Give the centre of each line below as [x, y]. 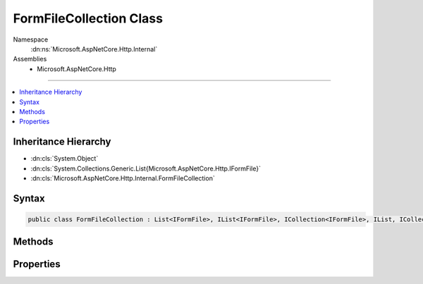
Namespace [31, 39]
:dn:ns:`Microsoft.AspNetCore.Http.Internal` [94, 49]
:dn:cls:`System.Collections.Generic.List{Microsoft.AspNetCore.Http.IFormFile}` [146, 168]
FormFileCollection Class [88, 18]
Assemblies [30, 59]
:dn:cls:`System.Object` [65, 159]
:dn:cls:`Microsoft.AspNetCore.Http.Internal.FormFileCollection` [123, 178]
